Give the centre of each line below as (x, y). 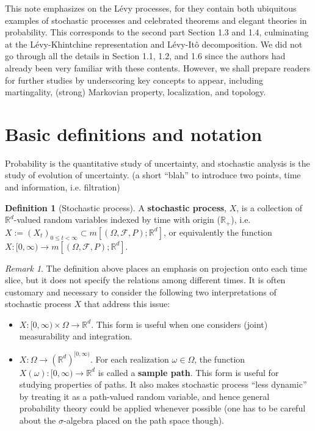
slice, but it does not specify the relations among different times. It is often (145, 280)
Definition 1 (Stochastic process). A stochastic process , (116, 207)
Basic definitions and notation (134, 133)
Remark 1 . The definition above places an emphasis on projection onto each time (156, 268)
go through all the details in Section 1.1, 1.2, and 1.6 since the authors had (145, 56)
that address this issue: (127, 304)
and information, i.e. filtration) (63, 187)
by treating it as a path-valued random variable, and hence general (144, 396)
